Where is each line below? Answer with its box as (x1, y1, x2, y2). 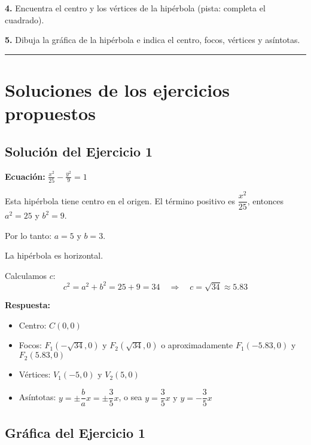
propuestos (5, 101, 96, 125)
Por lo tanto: (5, 229, 52, 241)
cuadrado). (5, 13, 44, 26)
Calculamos (5, 269, 47, 281)
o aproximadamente (161, 339, 233, 351)
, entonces (247, 194, 284, 207)
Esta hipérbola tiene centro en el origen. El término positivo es (5, 194, 235, 207)
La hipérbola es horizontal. (5, 249, 103, 262)
